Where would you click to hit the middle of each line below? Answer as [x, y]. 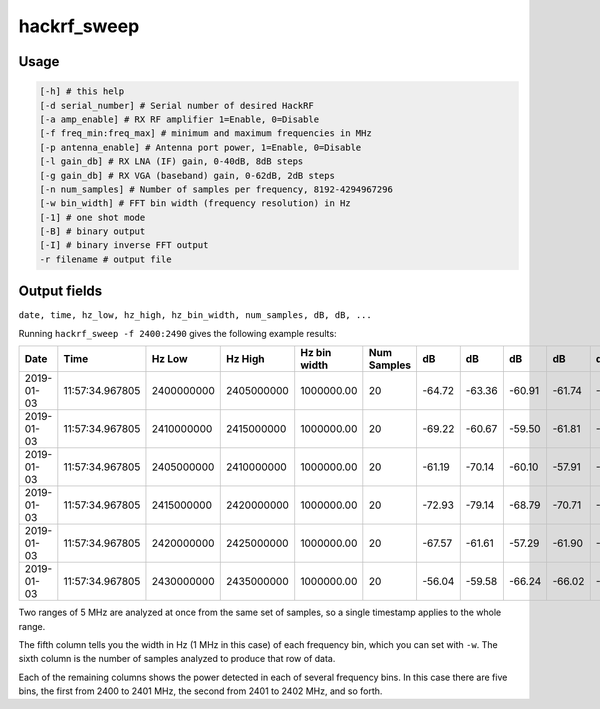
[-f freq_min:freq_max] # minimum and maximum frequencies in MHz [205, 133]
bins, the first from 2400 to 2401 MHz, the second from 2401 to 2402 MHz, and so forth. [200, 691]
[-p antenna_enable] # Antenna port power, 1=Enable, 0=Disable [200, 147]
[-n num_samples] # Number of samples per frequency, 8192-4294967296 [216, 189]
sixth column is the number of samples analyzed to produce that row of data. [177, 659]
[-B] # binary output [92, 231]
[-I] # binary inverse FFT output [124, 245]
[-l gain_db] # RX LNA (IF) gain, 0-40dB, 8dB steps [171, 161]
